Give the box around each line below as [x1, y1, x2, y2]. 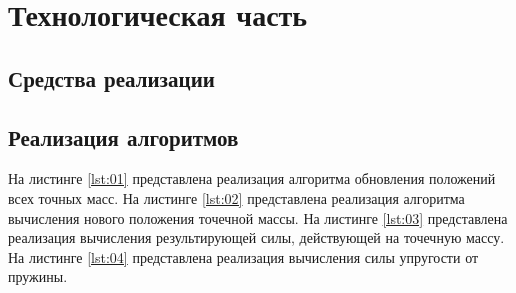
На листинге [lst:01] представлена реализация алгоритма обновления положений [8, 168, 496, 189]
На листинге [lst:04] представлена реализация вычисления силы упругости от [8, 246, 479, 267]
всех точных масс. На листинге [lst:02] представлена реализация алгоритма [8, 187, 465, 208]
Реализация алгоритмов [8, 121, 239, 152]
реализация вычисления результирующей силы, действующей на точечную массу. [8, 227, 505, 248]
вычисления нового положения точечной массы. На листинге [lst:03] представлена [8, 207, 508, 228]
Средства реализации [8, 62, 215, 93]
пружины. [8, 266, 68, 287]
